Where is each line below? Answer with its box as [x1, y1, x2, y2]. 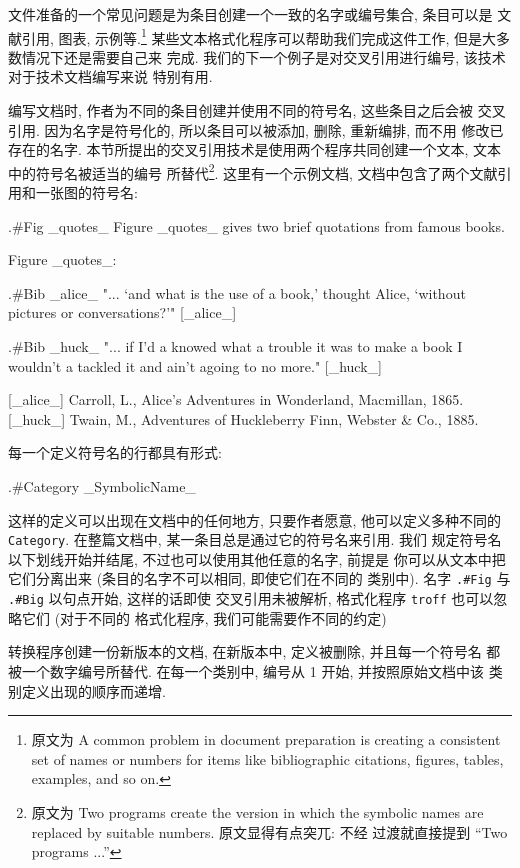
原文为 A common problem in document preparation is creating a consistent [31, 729, 501, 750]
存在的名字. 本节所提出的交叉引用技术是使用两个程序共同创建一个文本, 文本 [8, 139, 502, 160]
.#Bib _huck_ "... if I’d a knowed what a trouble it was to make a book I [8, 336, 463, 357]
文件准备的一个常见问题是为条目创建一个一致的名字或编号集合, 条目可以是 [8, 4, 493, 24]
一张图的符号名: [35, 182, 138, 203]
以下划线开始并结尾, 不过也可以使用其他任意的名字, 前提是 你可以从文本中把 [8, 548, 506, 569]
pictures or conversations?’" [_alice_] [8, 302, 237, 323]
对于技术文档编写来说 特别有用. [8, 66, 213, 87]
